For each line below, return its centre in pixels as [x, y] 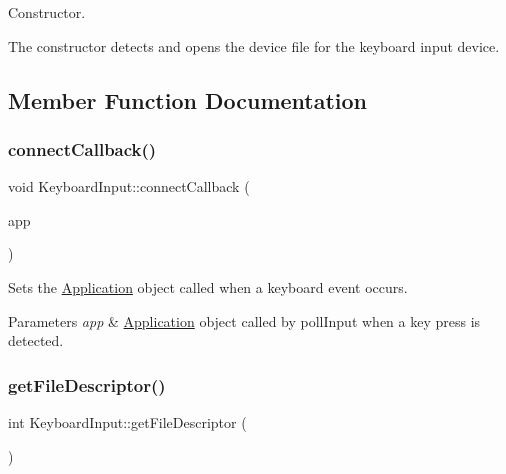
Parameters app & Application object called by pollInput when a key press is [244, 320]
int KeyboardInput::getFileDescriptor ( [127, 421]
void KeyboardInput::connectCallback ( [129, 186]
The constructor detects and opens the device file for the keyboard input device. [254, 45]
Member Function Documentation [188, 99]
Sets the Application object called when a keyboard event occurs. [208, 286]
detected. [36, 340]
